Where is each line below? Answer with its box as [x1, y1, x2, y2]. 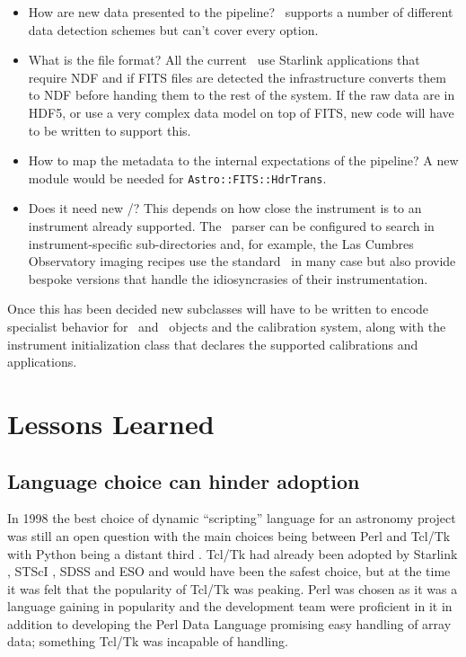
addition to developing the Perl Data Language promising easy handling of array [7, 614, 452, 633]
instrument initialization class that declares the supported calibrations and [7, 334, 418, 353]
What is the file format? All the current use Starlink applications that [28, 50, 420, 69]
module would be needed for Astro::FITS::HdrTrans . [28, 168, 327, 187]
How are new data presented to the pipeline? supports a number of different [28, 3, 453, 21]
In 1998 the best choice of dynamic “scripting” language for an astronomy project [7, 509, 456, 528]
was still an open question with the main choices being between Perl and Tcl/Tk [7, 526, 451, 545]
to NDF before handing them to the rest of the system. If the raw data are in [28, 85, 455, 104]
